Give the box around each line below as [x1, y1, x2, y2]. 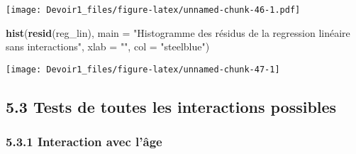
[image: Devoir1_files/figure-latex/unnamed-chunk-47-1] [6, 64, 280, 75]
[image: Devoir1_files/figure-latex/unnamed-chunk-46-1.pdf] [6, 5, 301, 15]
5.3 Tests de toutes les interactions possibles [6, 95, 337, 117]
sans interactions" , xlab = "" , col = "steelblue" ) [6, 39, 210, 54]
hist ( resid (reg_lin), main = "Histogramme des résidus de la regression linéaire [6, 25, 350, 40]
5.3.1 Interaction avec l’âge [6, 133, 162, 150]
